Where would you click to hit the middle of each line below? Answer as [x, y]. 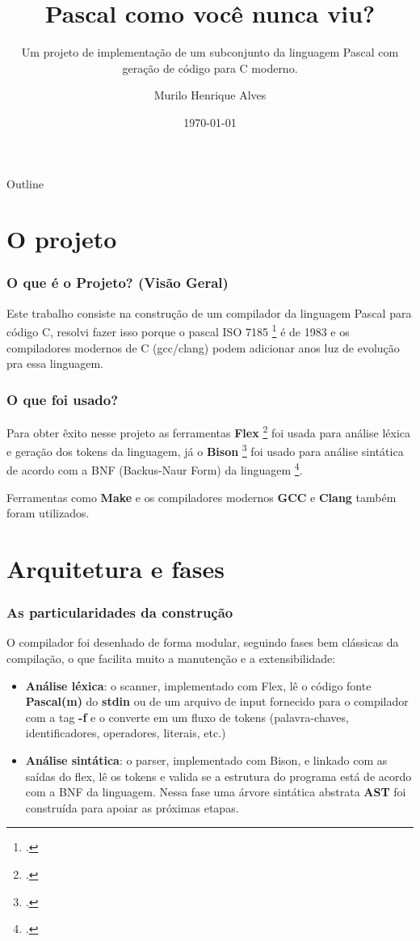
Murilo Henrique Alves [210, 95]
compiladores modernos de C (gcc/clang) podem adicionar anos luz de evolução [203, 347]
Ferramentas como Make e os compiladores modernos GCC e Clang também [202, 497]
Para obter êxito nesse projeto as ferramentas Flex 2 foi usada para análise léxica [208, 431]
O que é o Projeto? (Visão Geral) [118, 283]
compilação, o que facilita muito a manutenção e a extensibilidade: [171, 658]
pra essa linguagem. [55, 363]
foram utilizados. [48, 513]
